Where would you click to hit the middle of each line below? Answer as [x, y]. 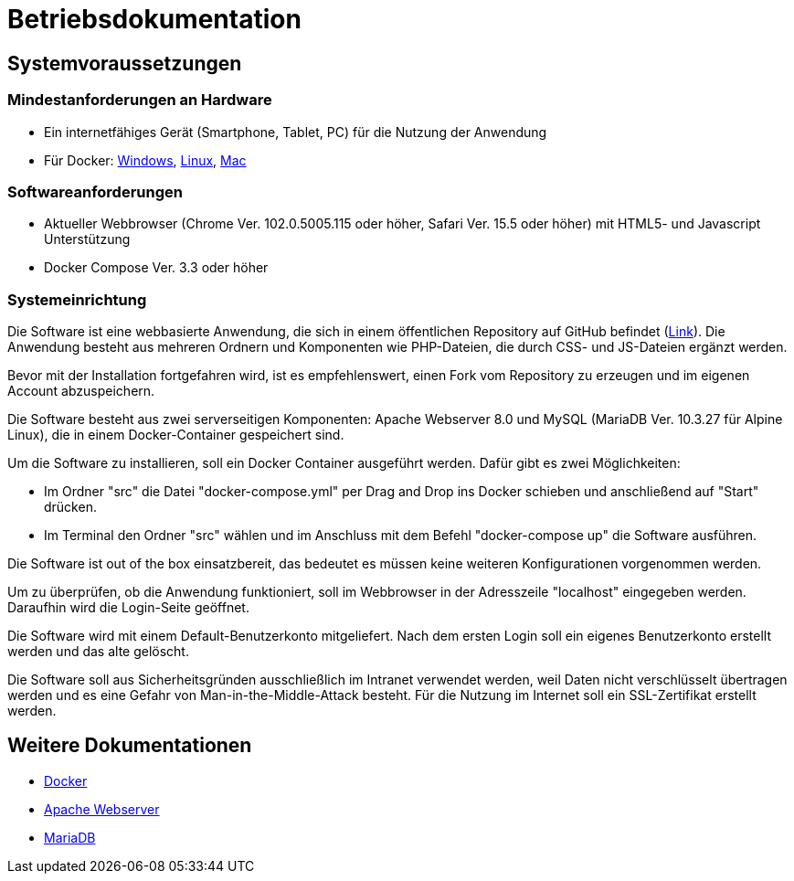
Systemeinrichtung [77, 299]
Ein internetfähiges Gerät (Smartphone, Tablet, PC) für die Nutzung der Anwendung [296, 132]
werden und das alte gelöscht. [98, 652]
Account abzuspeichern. [81, 391]
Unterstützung [87, 239]
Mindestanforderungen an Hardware [140, 100]
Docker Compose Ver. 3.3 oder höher [156, 268]
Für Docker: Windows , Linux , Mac [145, 160]
